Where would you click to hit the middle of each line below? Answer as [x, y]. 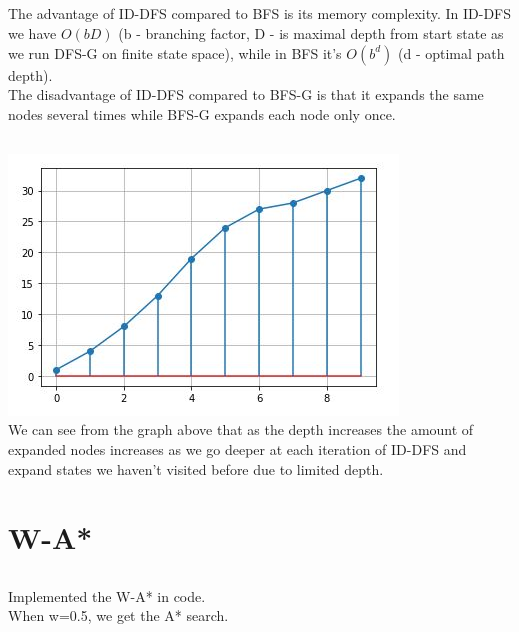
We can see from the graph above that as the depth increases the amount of [241, 429]
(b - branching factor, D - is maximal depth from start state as [311, 32]
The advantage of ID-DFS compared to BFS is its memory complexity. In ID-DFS [260, 13]
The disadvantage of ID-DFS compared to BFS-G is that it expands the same [246, 94]
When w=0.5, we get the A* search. [118, 615]
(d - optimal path [451, 52]
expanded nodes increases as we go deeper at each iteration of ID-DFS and [237, 448]
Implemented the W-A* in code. [107, 595]
